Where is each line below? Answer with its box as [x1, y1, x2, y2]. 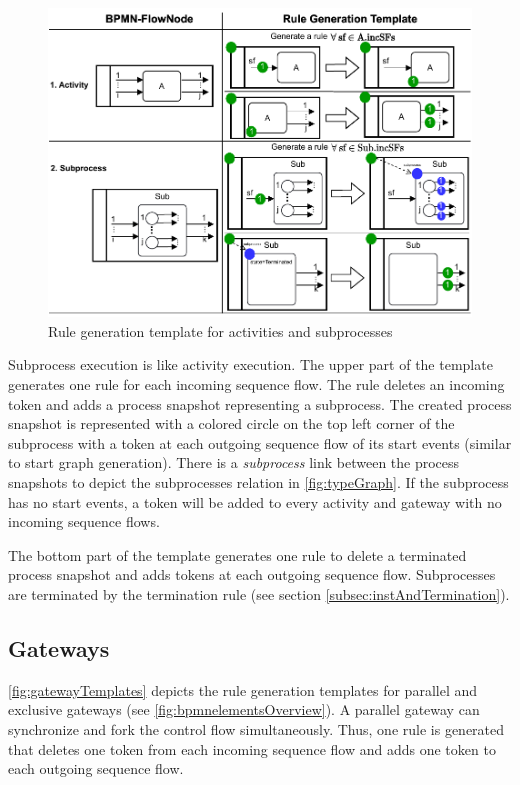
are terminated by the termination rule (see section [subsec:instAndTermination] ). [8, 583, 510, 604]
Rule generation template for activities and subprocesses [48, 320, 393, 341]
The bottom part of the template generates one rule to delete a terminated [8, 544, 467, 565]
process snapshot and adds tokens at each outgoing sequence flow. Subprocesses [8, 564, 496, 585]
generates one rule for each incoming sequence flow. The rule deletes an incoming [8, 374, 505, 394]
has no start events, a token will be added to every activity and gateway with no [8, 491, 502, 512]
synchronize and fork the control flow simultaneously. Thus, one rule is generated [8, 718, 505, 739]
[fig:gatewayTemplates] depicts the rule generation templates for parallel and [8, 679, 477, 700]
